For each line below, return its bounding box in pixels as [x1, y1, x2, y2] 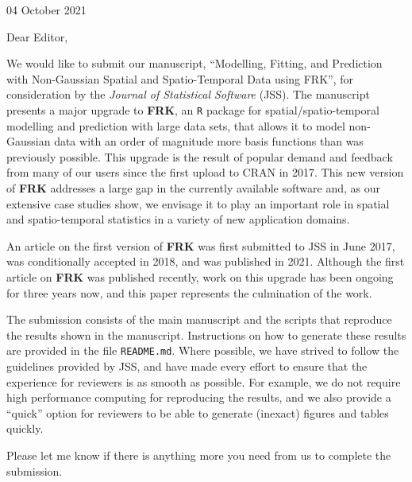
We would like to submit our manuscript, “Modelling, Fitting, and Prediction [6, 55, 383, 72]
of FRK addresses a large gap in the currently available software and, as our [6, 180, 381, 196]
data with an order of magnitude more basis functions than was [54, 133, 364, 150]
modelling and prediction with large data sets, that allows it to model [6, 117, 345, 134]
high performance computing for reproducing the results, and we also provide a [6, 389, 391, 406]
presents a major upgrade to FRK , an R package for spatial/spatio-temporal [6, 101, 379, 118]
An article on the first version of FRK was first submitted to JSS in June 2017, [6, 237, 395, 254]
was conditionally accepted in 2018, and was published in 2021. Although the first [6, 253, 405, 270]
